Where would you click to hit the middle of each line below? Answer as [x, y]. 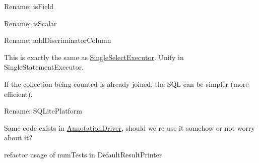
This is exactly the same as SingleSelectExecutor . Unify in [94, 57]
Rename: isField [29, 6]
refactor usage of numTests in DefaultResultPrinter [83, 154]
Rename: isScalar [30, 23]
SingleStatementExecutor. [44, 67]
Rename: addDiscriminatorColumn [58, 40]
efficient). [18, 94]
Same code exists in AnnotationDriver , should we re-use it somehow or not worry [129, 127]
